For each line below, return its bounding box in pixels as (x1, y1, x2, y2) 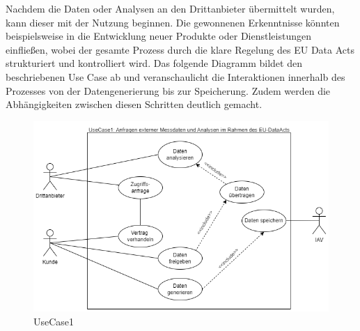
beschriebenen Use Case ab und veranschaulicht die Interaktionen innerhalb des (6, 69, 345, 84)
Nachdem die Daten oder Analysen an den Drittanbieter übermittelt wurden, (6, 1, 335, 15)
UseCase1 (33, 314, 75, 328)
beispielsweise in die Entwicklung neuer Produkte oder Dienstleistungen (6, 29, 311, 43)
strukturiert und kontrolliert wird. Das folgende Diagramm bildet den (6, 56, 302, 70)
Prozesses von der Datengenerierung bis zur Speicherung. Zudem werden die (6, 83, 331, 98)
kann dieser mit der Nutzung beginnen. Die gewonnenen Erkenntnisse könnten (6, 15, 340, 29)
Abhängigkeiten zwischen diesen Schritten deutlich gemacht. (6, 97, 263, 111)
